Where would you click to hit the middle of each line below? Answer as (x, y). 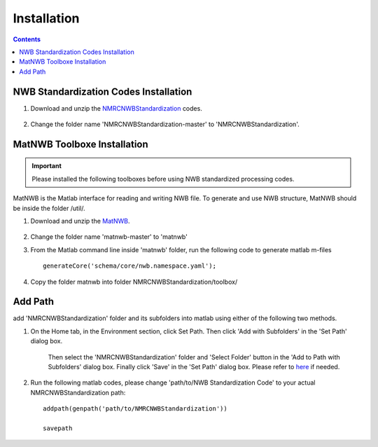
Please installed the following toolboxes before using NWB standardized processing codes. (163, 179)
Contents (27, 39)
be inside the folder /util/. (49, 208)
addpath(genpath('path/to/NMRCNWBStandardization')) (135, 409)
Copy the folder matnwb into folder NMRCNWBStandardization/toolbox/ (134, 282)
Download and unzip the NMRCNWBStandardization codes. (116, 108)
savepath (58, 428)
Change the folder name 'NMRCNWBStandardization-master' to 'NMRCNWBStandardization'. (165, 124)
